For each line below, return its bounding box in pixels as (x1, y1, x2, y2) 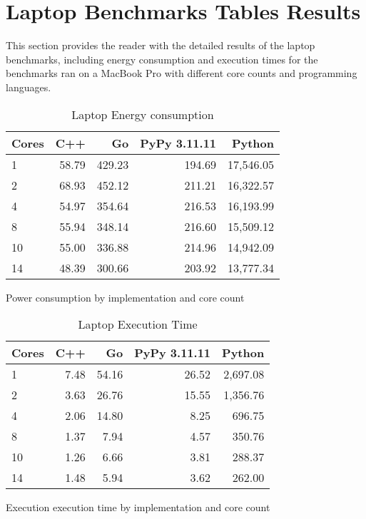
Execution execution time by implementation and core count (6, 500, 270, 515)
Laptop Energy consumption (71, 106, 214, 123)
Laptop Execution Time (78, 316, 198, 333)
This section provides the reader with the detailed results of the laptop (6, 38, 315, 53)
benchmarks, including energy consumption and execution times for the (6, 51, 318, 66)
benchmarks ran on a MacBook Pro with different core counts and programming (6, 66, 357, 81)
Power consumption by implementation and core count (6, 289, 245, 304)
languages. (6, 79, 51, 94)
